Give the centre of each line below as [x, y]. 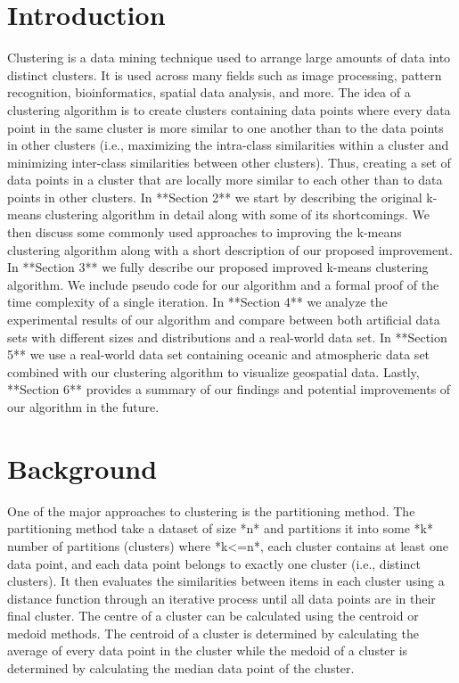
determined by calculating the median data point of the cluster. [181, 668]
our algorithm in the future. [83, 407]
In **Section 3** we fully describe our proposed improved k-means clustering [218, 267]
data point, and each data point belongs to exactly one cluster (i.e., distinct [214, 563]
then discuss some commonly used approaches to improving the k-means [205, 232]
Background [82, 468]
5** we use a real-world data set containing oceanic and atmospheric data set [219, 354]
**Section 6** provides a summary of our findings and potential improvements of [229, 389]
